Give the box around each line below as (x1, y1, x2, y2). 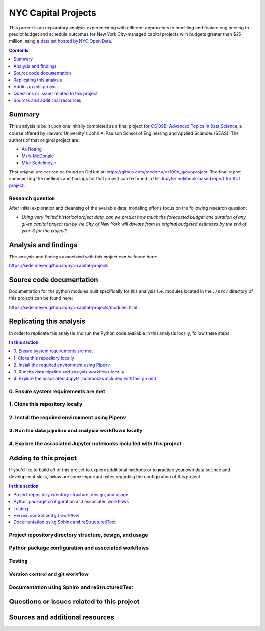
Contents (9, 47, 29, 53)
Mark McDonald (21, 153, 54, 159)
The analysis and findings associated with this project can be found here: (9, 254, 157, 259)
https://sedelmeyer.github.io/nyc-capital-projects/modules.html (9, 304, 137, 310)
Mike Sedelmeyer (21, 160, 56, 166)
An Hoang (21, 146, 42, 152)
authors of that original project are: (9, 137, 79, 143)
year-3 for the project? (21, 228, 67, 233)
